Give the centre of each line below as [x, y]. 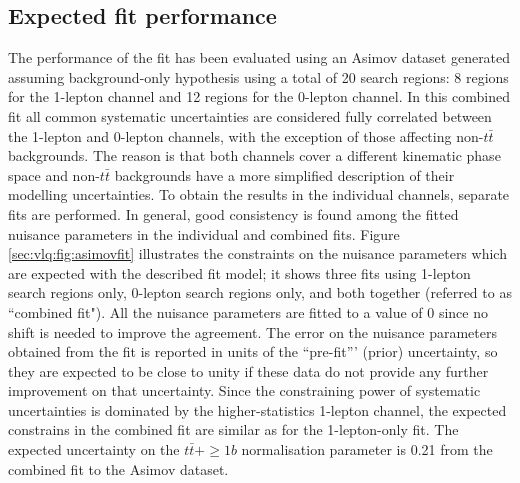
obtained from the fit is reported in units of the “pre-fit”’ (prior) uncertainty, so [253, 351]
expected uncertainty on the [94, 449]
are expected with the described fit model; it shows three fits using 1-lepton [239, 272]
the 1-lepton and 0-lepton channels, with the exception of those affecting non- [246, 135]
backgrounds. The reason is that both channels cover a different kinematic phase [254, 155]
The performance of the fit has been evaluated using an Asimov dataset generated [259, 57]
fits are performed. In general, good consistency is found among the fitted [233, 213]
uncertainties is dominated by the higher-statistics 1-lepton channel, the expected [257, 409]
